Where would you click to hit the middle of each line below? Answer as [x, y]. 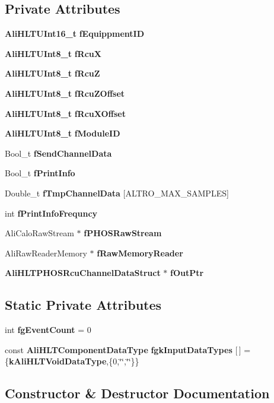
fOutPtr [187, 273]
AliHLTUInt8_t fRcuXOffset [65, 113]
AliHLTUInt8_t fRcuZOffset [65, 93]
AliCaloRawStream [39, 233]
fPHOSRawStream [123, 233]
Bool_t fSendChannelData [58, 153]
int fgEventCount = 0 [48, 330]
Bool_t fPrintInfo [40, 173]
